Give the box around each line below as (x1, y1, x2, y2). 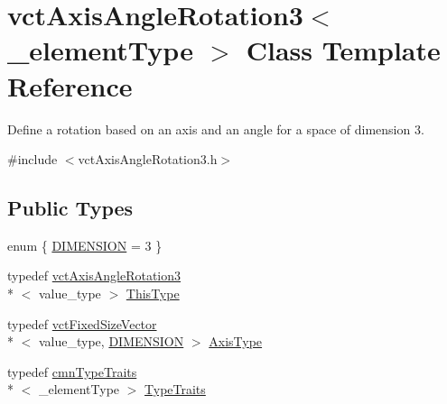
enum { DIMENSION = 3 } (7, 235, 163, 254)
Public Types (7, 194, 134, 222)
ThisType (126, 284, 180, 303)
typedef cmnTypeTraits (7, 362, 137, 381)
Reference (7, 67, 133, 104)
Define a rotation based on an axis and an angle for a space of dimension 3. (7, 119, 424, 138)
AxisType (209, 332, 263, 351)
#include (7, 150, 58, 169)
